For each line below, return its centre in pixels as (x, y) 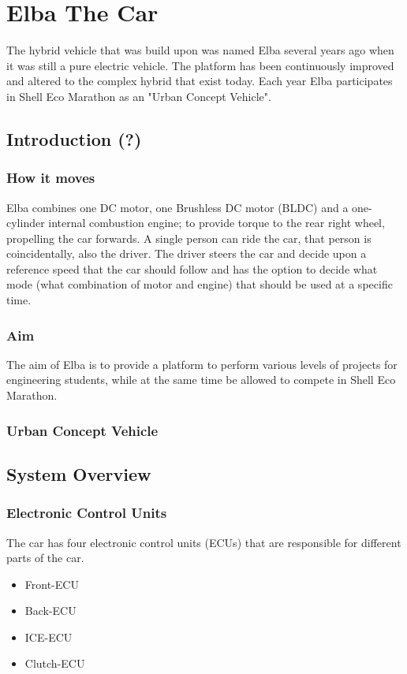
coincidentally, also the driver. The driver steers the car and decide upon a (187, 253)
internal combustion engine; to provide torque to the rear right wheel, (217, 223)
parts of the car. (45, 558)
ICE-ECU (49, 637)
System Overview (79, 473)
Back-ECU (50, 611)
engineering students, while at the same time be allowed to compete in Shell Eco (201, 380)
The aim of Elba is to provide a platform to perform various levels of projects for (202, 364)
